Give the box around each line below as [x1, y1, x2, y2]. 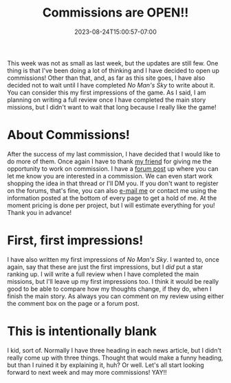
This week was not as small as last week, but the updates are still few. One [7, 59, 219, 67]
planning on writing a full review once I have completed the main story [7, 95, 206, 104]
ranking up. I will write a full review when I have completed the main [7, 270, 199, 278]
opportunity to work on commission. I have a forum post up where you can [7, 164, 219, 173]
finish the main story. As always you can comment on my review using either [7, 291, 224, 300]
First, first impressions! [7, 233, 144, 249]
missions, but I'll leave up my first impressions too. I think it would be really [7, 277, 219, 285]
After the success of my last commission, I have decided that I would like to [7, 149, 221, 158]
